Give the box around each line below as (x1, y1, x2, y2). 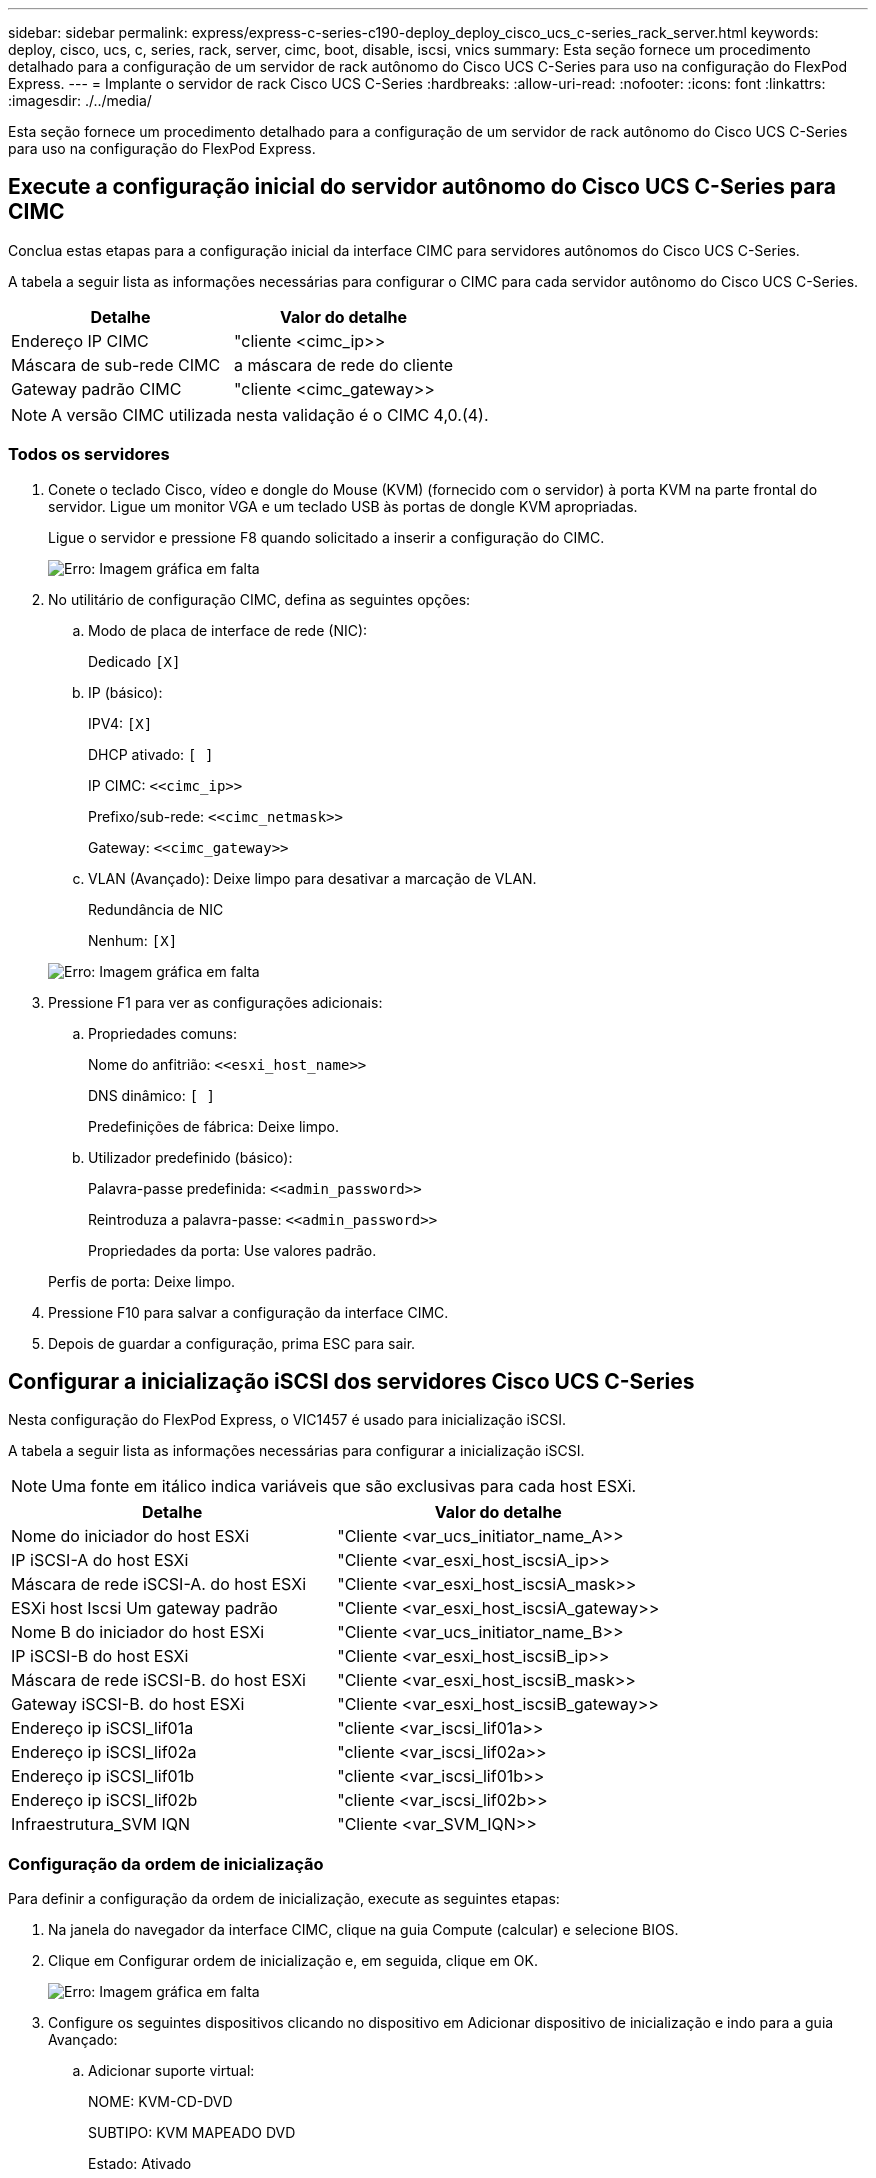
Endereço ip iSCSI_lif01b (11, 1766, 194, 1787)
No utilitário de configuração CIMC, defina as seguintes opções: (48, 590, 471, 608)
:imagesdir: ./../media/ (8, 92, 152, 109)
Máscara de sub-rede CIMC (11, 354, 221, 375)
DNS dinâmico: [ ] (88, 1086, 215, 1104)
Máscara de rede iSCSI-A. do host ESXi (11, 1574, 307, 1595)
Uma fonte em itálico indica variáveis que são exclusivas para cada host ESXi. (51, 1476, 637, 1497)
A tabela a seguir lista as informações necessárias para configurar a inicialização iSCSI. (8, 1442, 585, 1460)
